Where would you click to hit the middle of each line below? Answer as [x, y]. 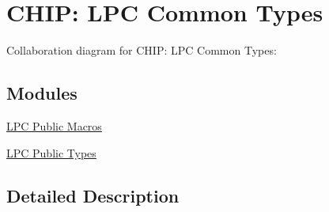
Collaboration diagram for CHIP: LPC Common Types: [142, 50]
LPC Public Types [51, 152]
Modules [42, 93]
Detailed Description [93, 195]
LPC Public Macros [54, 125]
